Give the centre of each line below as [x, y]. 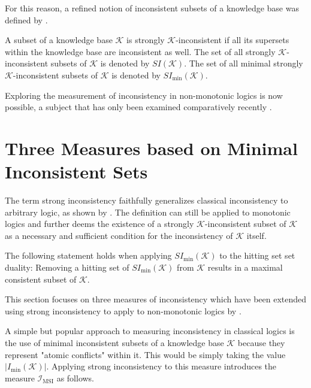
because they [261, 342]
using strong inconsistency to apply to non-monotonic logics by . [123, 310]
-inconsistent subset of [245, 224]
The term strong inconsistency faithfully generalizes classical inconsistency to [147, 200]
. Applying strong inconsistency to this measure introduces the [161, 366]
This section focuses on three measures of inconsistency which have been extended [156, 299]
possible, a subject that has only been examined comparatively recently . [138, 107]
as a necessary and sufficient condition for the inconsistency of [119, 235]
